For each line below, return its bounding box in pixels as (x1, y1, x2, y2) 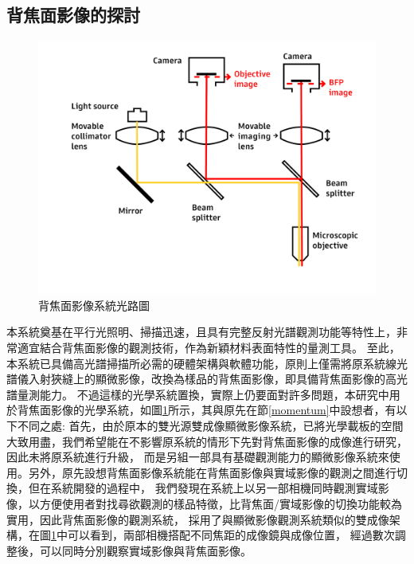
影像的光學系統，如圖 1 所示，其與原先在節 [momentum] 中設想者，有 (50, 401, 396, 418)
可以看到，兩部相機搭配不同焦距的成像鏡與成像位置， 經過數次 (67, 527, 395, 543)
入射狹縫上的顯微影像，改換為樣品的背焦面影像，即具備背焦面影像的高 (28, 370, 396, 387)
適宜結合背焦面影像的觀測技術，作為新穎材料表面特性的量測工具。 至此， (17, 339, 400, 355)
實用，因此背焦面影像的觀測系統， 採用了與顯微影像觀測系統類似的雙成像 (6, 511, 389, 527)
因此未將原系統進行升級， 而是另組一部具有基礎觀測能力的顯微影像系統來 (6, 448, 389, 465)
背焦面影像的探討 (6, 2, 140, 27)
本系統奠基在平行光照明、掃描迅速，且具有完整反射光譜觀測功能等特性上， (6, 323, 396, 340)
